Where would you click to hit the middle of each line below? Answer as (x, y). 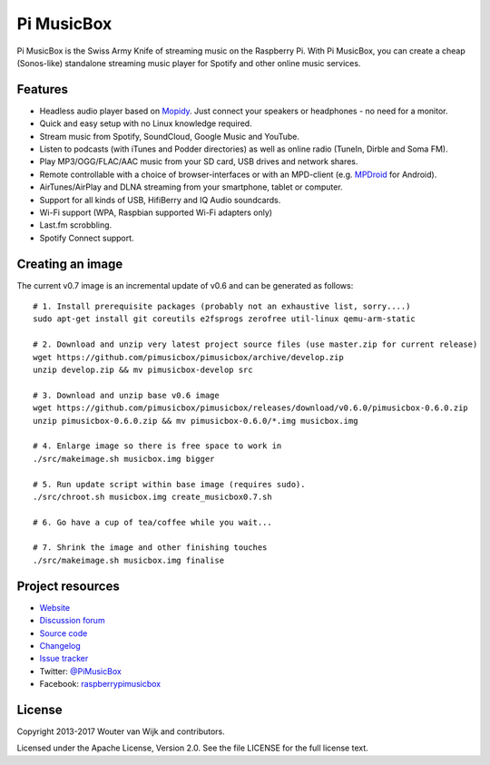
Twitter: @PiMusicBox (80, 671)
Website (55, 607)
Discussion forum (72, 621)
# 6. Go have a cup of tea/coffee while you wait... (152, 522)
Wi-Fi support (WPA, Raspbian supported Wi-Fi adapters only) (156, 212)
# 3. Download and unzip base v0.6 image (126, 395)
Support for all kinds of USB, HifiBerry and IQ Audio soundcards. (160, 200)
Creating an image (70, 264)
